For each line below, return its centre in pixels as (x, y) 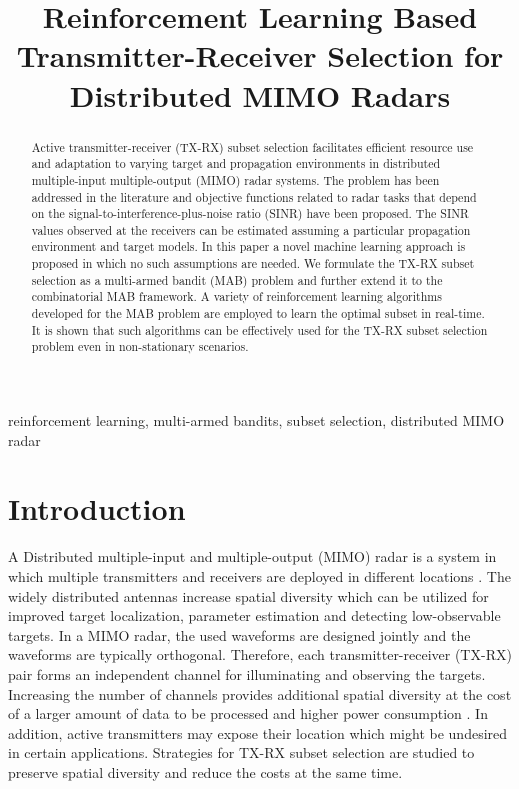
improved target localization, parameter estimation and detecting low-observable (254, 615)
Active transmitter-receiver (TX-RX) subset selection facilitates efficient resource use (252, 146)
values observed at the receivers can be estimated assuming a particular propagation (251, 229)
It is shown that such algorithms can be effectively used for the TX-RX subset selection (259, 329)
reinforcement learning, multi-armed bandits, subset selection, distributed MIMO (256, 420)
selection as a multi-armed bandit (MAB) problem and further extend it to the (237, 279)
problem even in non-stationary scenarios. (140, 346)
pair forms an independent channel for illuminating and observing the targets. (247, 673)
